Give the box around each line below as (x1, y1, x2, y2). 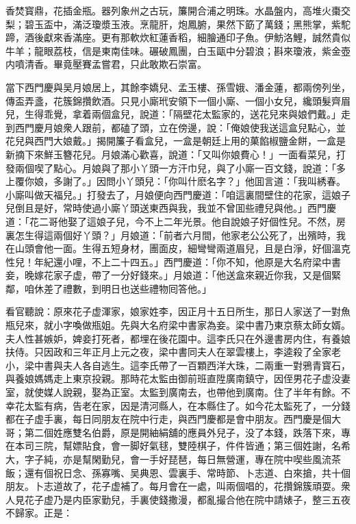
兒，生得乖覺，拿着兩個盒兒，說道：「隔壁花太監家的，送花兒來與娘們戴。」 (5, 107, 341, 121)
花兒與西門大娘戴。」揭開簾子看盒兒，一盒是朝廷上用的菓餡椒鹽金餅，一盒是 (5, 134, 346, 148)
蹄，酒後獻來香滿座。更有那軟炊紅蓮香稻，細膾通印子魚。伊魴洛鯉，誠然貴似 (5, 30, 351, 45)
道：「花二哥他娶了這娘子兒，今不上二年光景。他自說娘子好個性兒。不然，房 (5, 214, 346, 228)
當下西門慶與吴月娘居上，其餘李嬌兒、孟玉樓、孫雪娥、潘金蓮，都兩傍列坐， (5, 79, 351, 94)
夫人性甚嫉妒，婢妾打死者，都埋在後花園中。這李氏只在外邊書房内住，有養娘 (5, 331, 351, 345)
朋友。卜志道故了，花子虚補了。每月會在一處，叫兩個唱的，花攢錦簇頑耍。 (5, 479, 341, 493)
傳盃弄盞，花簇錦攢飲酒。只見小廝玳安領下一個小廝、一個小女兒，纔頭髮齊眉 (5, 93, 351, 108)
